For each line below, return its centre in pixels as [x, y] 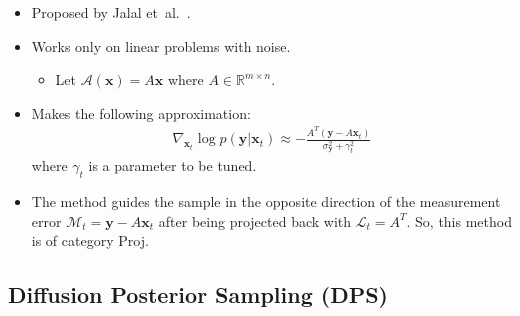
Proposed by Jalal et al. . [111, 12]
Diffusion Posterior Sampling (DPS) [198, 294]
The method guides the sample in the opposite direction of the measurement [266, 201]
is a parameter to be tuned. [172, 165]
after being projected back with [255, 220]
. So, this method [459, 220]
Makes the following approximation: [141, 112]
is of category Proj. [90, 240]
